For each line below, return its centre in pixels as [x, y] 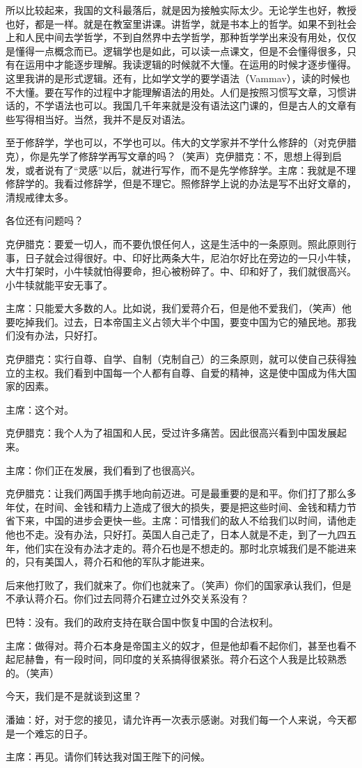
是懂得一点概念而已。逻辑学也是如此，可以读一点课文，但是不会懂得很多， [176, 50]
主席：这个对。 [40, 409]
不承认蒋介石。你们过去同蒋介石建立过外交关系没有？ [127, 598]
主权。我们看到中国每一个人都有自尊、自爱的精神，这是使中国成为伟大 [186, 372]
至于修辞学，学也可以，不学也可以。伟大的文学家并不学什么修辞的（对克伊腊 [181, 142]
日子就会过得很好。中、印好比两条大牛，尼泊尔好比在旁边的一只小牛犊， [190, 257]
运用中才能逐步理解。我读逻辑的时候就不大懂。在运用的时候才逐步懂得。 [190, 64]
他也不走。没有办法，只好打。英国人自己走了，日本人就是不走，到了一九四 [176, 534]
